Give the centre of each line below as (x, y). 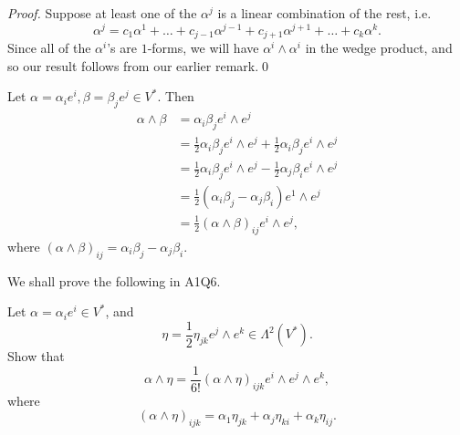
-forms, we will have (203, 48)
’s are (122, 48)
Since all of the (49, 48)
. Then (176, 96)
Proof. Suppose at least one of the (102, 13)
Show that (36, 356)
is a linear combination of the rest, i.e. (324, 13)
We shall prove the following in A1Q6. (114, 280)
